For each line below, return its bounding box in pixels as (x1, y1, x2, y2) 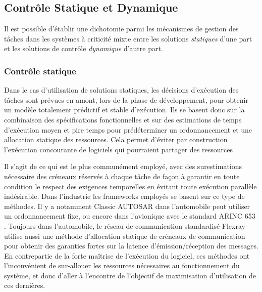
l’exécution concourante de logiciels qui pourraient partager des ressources (4, 144, 233, 154)
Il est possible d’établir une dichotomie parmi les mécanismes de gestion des (4, 23, 239, 34)
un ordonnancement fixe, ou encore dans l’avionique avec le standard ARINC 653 (4, 211, 255, 221)
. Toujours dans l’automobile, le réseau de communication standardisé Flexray (4, 220, 245, 231)
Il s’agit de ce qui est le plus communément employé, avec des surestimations (4, 161, 242, 172)
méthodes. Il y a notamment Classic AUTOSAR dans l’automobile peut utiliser (4, 200, 250, 211)
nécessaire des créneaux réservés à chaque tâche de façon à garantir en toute (4, 171, 240, 181)
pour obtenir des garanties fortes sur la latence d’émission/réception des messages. (4, 240, 258, 251)
